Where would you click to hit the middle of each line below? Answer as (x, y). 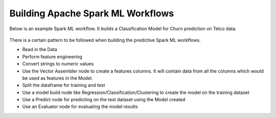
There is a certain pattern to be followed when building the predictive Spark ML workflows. (105, 40)
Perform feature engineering (52, 57)
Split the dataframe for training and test (64, 85)
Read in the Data (40, 50)
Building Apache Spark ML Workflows (92, 13)
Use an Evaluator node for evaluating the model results (80, 107)
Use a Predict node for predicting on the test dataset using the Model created (104, 100)
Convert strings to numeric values (58, 64)
